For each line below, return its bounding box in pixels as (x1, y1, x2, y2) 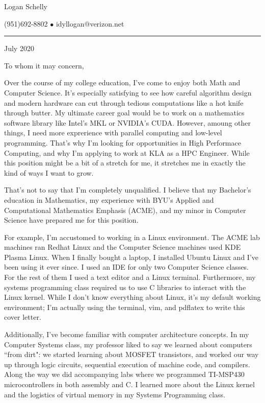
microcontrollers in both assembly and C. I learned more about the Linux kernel (4, 379, 255, 389)
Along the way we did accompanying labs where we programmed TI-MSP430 (4, 369, 245, 380)
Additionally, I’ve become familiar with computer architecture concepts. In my (4, 329, 249, 340)
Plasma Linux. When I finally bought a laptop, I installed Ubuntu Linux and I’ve (4, 251, 258, 262)
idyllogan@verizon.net (56, 18, 124, 29)
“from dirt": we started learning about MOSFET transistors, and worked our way (4, 349, 259, 360)
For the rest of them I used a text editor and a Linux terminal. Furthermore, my (4, 272, 256, 282)
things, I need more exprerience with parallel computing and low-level (4, 127, 222, 138)
